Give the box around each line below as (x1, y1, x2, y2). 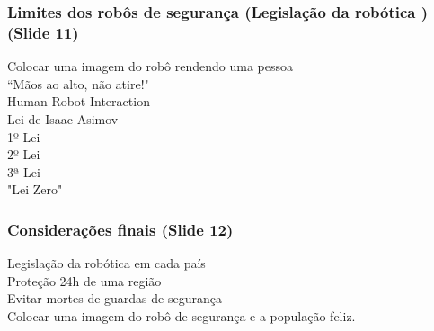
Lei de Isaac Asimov (7, 109, 119, 128)
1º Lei (7, 127, 40, 146)
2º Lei (7, 145, 40, 164)
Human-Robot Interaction (7, 92, 150, 111)
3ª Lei (7, 162, 40, 181)
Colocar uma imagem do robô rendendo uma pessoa (7, 57, 293, 76)
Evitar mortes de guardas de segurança (7, 289, 222, 308)
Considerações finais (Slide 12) (7, 218, 234, 240)
